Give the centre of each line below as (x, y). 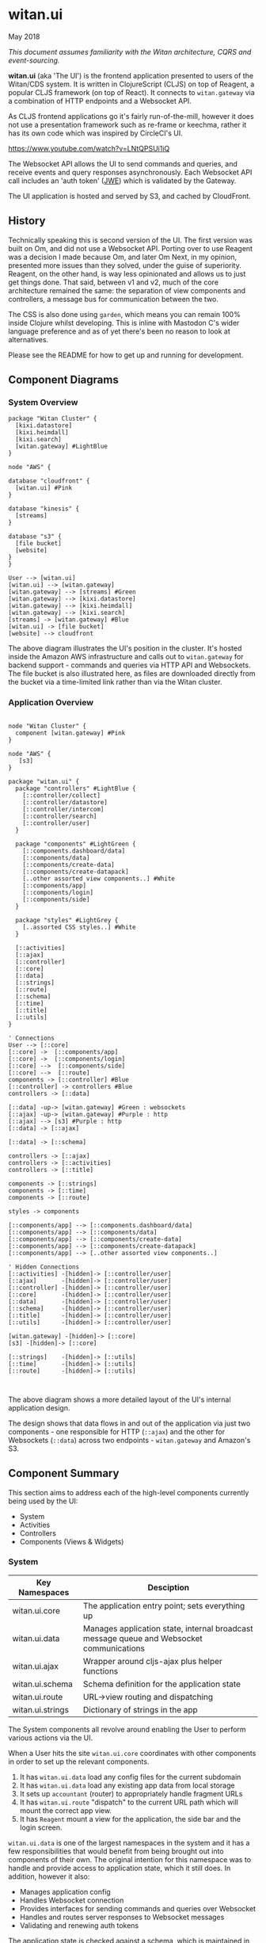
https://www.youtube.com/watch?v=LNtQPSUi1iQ (89, 148)
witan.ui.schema (43, 1684)
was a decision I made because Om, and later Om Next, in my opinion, (123, 257)
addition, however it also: (49, 1876)
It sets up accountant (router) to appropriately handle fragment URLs (131, 1793)
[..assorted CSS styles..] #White (79, 927)
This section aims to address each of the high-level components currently (129, 1492)
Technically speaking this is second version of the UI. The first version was (131, 240)
